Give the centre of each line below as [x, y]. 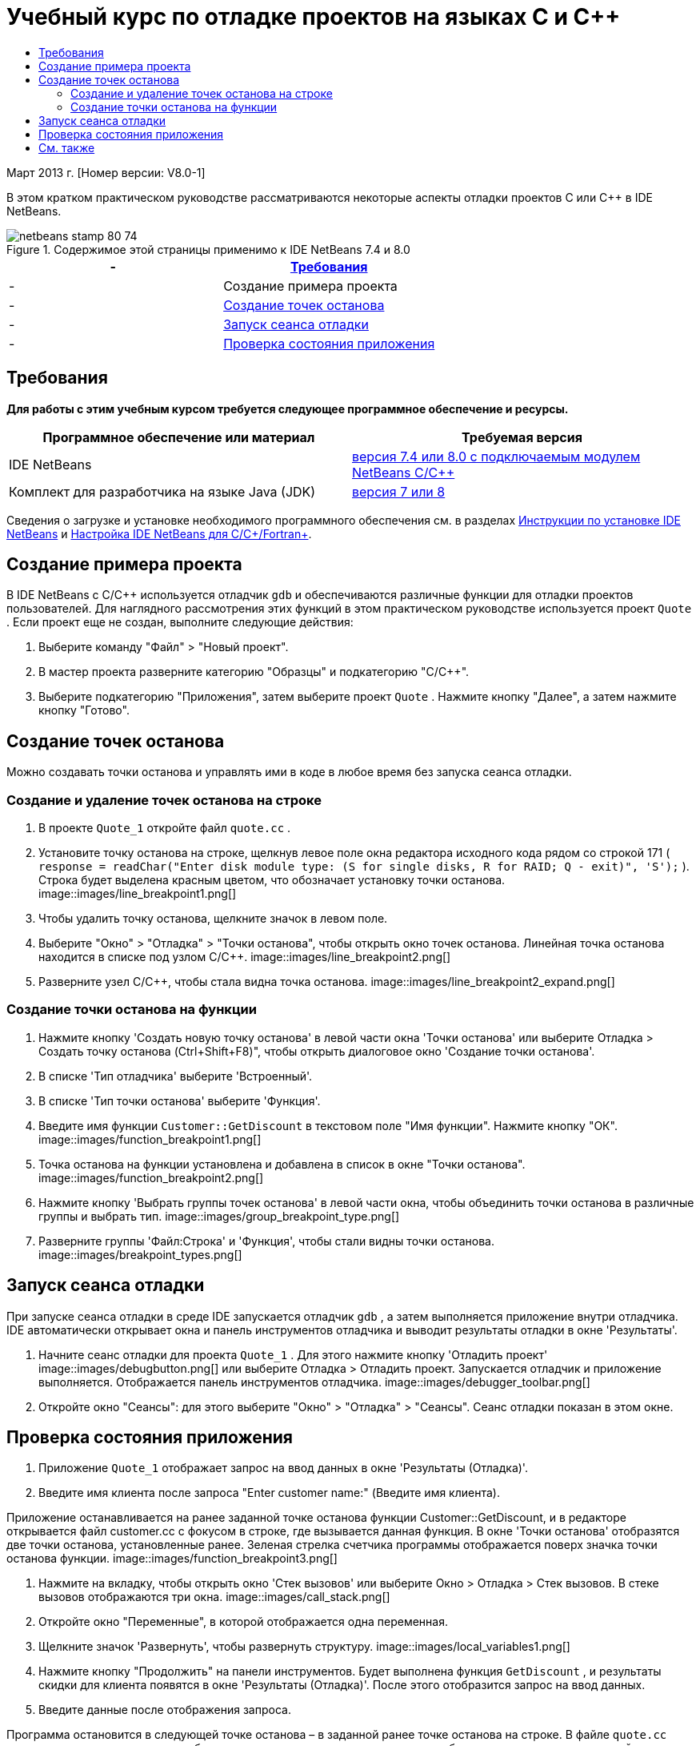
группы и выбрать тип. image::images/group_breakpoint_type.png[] [219, 1216]
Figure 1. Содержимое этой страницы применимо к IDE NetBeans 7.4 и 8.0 [208, 249]
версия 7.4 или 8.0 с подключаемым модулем [496, 456]
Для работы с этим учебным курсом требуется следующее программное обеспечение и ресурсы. [288, 408]
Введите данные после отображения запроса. [165, 1710]
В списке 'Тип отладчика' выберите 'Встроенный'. [176, 1076]
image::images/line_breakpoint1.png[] [138, 894]
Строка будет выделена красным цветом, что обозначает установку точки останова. [272, 880]
